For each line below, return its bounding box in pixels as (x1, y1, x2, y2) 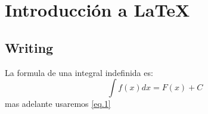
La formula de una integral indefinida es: (5, 66, 153, 78)
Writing (5, 38, 54, 56)
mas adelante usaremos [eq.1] (5, 97, 111, 110)
